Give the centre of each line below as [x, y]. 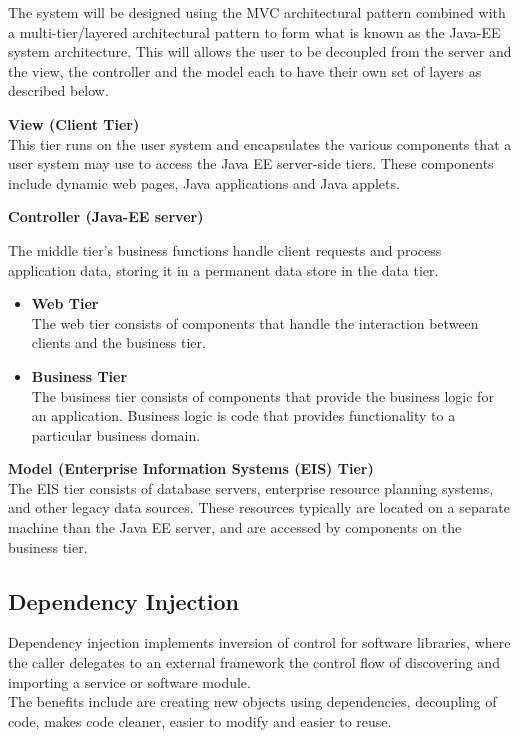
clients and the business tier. [118, 342]
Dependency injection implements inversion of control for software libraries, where [259, 642]
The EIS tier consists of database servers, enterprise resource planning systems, [251, 487]
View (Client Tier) [74, 123]
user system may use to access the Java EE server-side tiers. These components [251, 163]
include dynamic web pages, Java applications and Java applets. [204, 182]
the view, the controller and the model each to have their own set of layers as [245, 70]
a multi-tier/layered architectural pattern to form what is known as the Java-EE [254, 31]
